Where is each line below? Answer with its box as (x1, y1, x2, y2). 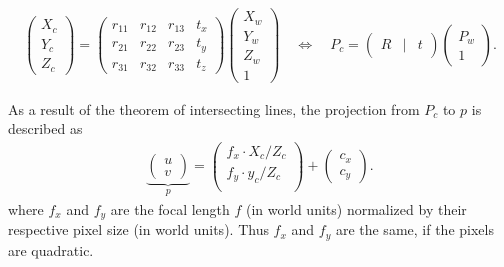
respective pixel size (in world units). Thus (8, 219, 269, 240)
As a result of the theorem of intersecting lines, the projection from (8, 98, 420, 119)
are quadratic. (8, 239, 94, 260)
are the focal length (110, 198, 230, 219)
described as (8, 118, 83, 139)
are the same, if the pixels (335, 219, 494, 240)
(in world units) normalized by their (246, 198, 467, 219)
